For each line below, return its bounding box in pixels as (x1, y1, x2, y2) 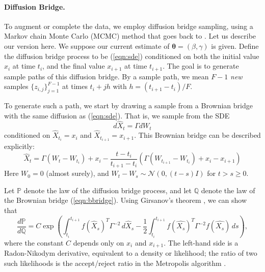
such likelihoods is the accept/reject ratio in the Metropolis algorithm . (4, 257, 226, 268)
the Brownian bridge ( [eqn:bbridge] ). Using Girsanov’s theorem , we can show (4, 195, 247, 205)
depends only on (73, 237, 124, 248)
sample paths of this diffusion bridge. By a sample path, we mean (4, 71, 209, 81)
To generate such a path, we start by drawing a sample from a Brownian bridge (4, 100, 253, 111)
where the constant (4, 237, 64, 248)
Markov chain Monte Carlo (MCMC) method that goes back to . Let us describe (4, 31, 256, 41)
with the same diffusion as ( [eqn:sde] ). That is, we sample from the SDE (4, 110, 230, 120)
